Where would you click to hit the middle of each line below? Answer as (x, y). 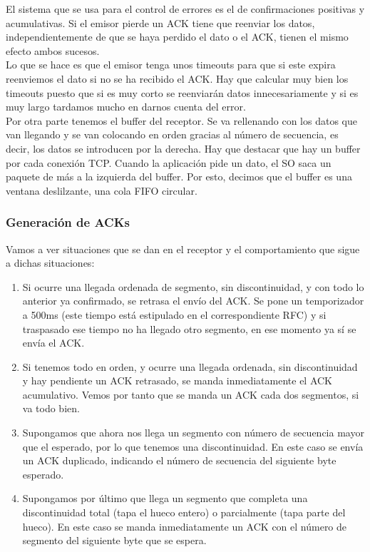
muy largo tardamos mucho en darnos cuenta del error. (126, 107)
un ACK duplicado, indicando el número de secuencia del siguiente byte (179, 460)
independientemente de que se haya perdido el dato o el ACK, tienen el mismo (177, 37)
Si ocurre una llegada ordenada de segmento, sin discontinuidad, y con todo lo (193, 286)
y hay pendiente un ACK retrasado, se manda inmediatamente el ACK (178, 380)
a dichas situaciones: (50, 263)
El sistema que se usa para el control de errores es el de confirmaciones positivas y (185, 9)
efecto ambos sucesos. (53, 50)
